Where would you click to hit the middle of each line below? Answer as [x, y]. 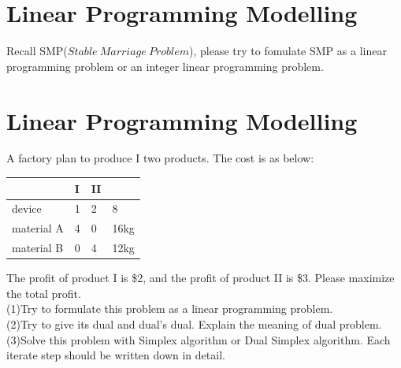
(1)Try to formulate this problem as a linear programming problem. [170, 309]
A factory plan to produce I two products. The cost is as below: [160, 158]
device [27, 208]
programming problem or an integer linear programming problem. [165, 66]
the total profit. [44, 293]
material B [38, 248]
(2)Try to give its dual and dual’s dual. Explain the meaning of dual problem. [194, 323]
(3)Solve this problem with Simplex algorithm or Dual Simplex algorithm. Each [199, 339]
